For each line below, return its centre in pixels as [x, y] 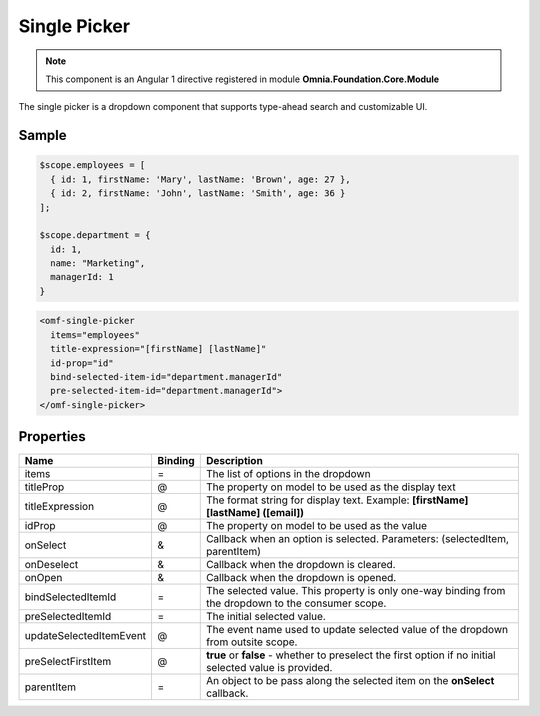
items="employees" [95, 334]
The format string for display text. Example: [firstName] [337, 500]
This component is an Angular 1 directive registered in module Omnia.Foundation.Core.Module [242, 79]
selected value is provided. [269, 668]
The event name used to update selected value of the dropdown [357, 630]
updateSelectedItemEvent [85, 636]
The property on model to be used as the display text [330, 487]
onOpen [43, 578]
